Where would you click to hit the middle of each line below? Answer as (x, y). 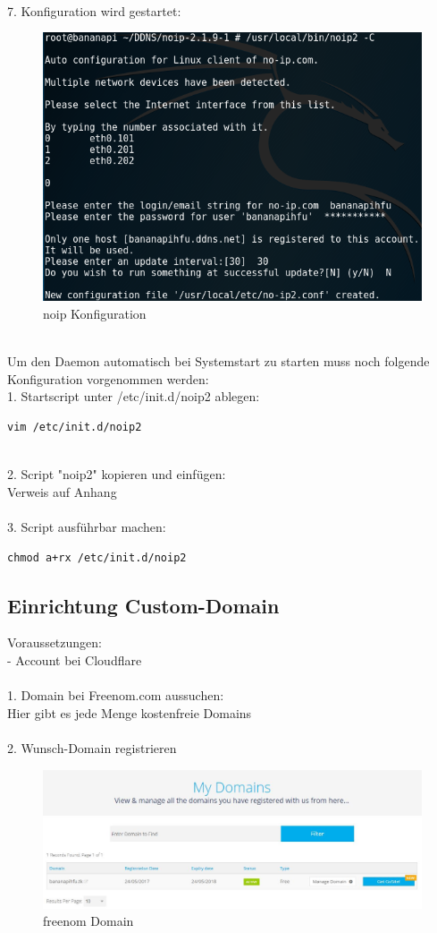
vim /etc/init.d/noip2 (75, 428)
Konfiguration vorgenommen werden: (108, 378)
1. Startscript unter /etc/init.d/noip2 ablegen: (134, 396)
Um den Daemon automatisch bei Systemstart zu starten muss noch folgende (218, 361)
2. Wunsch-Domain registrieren (92, 747)
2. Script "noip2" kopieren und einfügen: (117, 474)
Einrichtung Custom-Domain (143, 605)
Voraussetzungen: (55, 642)
